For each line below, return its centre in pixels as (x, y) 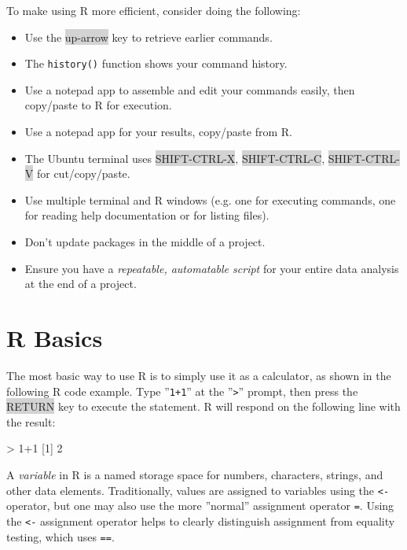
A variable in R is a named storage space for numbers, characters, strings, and (195, 474)
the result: (31, 421)
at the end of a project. (81, 284)
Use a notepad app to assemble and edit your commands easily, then (190, 89)
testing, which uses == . (60, 536)
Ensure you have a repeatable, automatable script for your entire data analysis (212, 268)
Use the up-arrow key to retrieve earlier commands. (148, 37)
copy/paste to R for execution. (98, 105)
